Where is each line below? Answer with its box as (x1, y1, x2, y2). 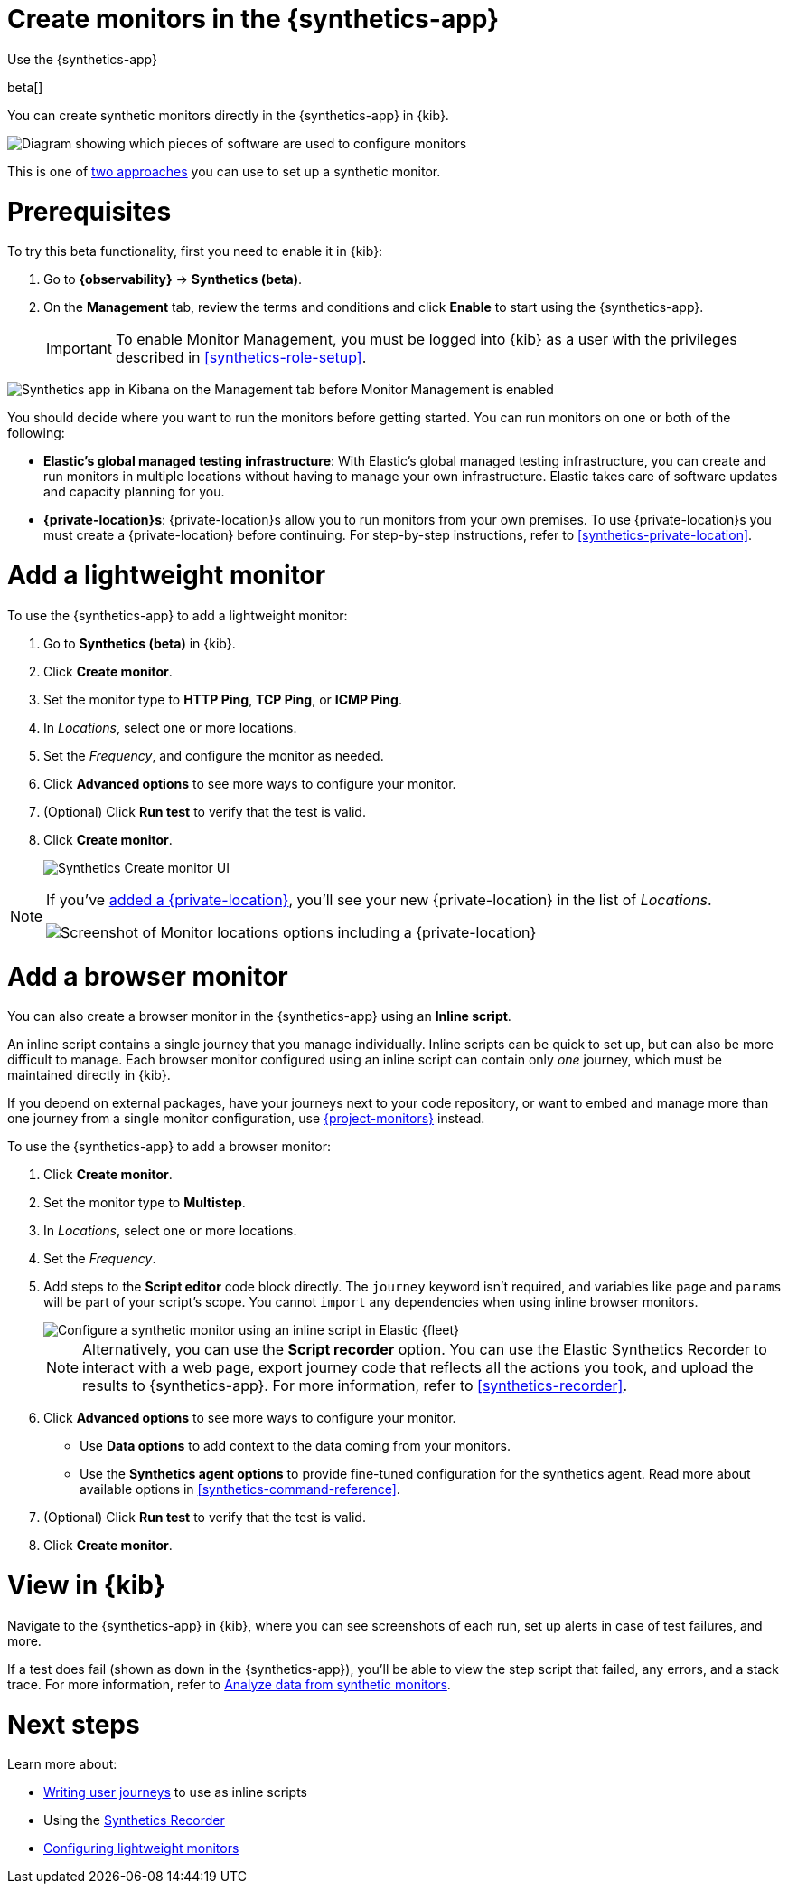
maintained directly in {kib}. (7, 1067, 171, 1083)
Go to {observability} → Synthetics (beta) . (43, 271, 303, 288)
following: (7, 425, 65, 441)
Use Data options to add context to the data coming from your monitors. (80, 1438, 511, 1454)
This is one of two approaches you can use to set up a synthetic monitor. (7, 163, 441, 179)
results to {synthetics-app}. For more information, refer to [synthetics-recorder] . (82, 1376, 628, 1395)
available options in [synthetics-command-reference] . (80, 1481, 400, 1498)
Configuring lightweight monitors (43, 1840, 239, 1857)
